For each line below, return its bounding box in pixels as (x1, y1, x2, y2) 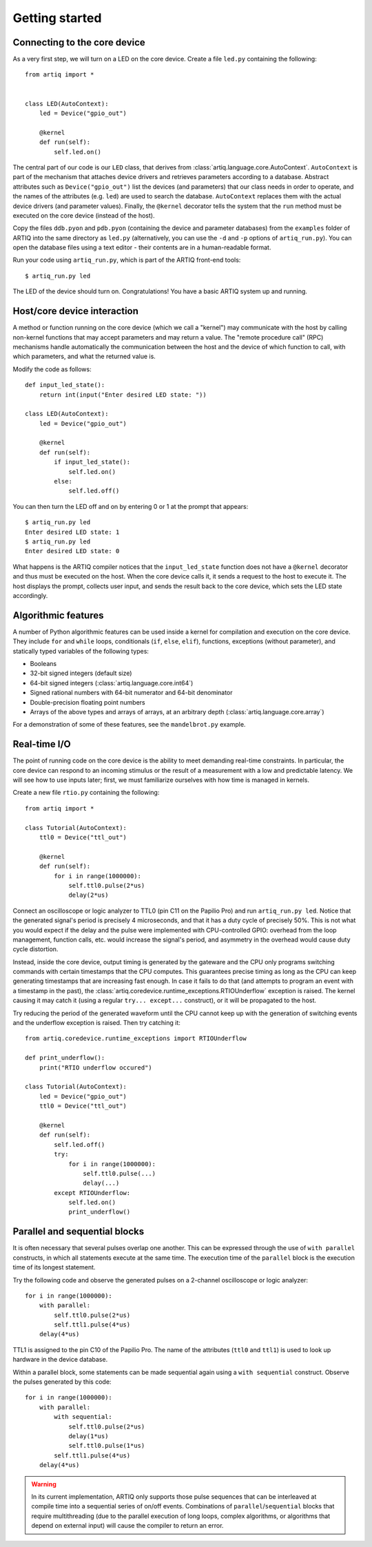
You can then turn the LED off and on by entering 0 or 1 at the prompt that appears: (12, 502, 249, 510)
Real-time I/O (12, 738, 72, 750)
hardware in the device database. (12, 1356, 108, 1364)
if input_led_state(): (54, 458, 131, 466)
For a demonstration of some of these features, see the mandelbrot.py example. (12, 720, 246, 729)
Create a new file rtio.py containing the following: (12, 789, 160, 797)
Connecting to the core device (12, 37, 146, 48)
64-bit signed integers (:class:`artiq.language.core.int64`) (30, 678, 194, 687)
